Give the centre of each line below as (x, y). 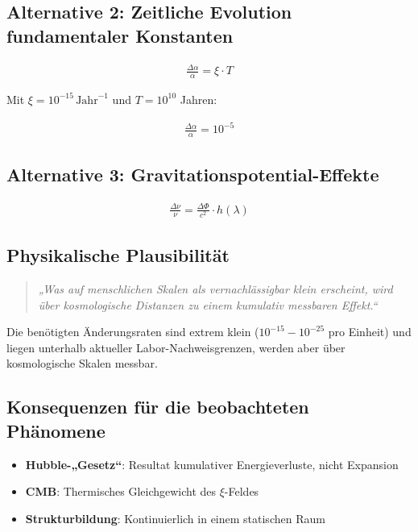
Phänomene (56, 430)
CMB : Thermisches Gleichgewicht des (121, 491)
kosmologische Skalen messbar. (82, 363)
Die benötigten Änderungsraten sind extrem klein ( (133, 332)
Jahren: (199, 99)
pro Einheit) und (370, 332)
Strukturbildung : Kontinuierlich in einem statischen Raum (175, 518)
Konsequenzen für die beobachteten (158, 407)
